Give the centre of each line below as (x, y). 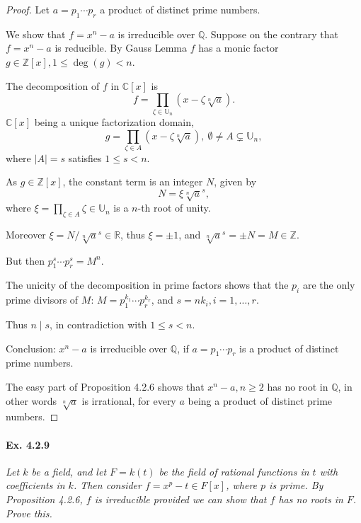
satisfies (85, 157)
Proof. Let (28, 9)
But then (25, 260)
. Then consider (107, 485)
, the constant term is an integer (133, 182)
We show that (36, 34)
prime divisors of (42, 300)
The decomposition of (53, 85)
